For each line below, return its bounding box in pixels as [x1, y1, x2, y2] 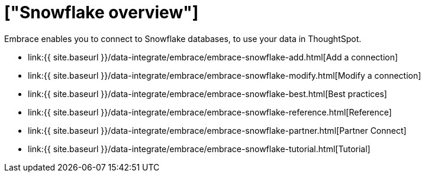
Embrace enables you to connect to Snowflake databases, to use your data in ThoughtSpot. [4, 33, 362, 44]
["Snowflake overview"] [4, 2, 199, 22]
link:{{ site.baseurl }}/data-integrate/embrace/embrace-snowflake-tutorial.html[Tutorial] [28, 143, 371, 154]
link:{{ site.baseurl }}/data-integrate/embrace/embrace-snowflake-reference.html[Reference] [28, 107, 392, 117]
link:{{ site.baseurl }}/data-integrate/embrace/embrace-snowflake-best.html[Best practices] [28, 88, 387, 99]
